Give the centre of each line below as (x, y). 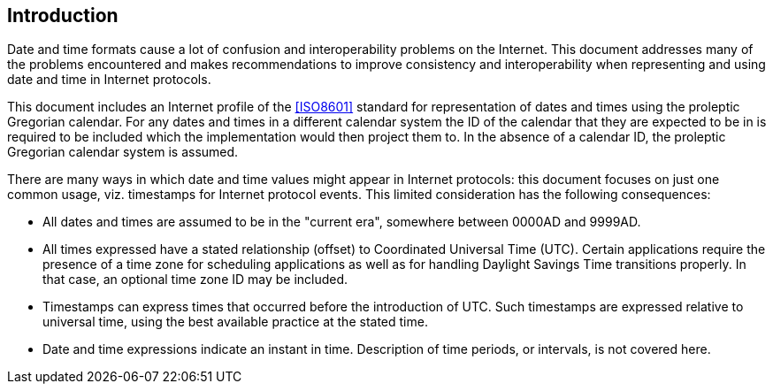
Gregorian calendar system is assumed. (123, 152)
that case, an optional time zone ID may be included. (195, 280)
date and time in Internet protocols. (109, 80)
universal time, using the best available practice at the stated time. (235, 322)
